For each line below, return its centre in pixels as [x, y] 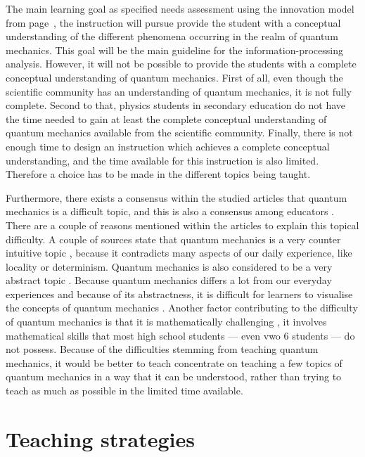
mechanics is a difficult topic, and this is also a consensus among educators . [170, 211]
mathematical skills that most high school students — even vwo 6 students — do [180, 335]
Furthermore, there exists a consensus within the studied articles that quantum [177, 197]
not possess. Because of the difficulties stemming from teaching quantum [162, 349]
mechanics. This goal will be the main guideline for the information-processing [174, 50]
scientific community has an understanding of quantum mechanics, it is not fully [179, 91]
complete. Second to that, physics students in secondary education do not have [176, 105]
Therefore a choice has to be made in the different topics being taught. [158, 174]
